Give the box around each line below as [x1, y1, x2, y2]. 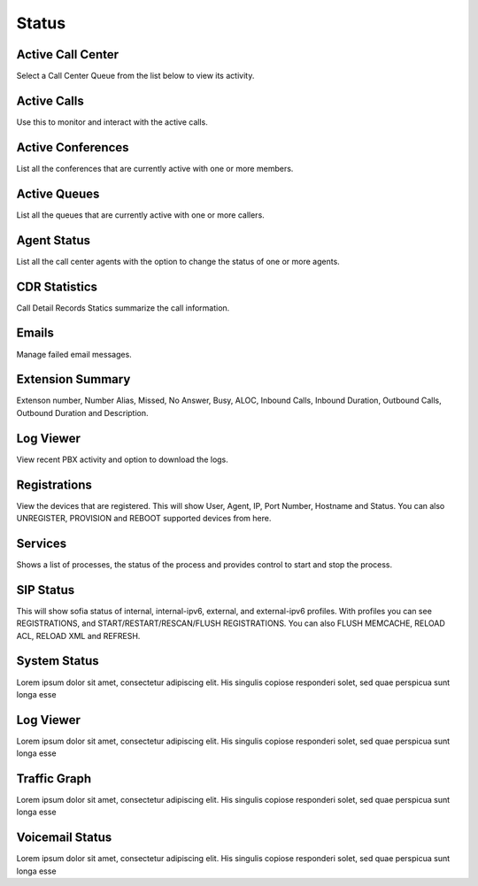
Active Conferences [16, 140, 129, 155]
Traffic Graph [16, 771, 92, 786]
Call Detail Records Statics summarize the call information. [16, 302, 230, 313]
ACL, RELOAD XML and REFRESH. [16, 630, 141, 641]
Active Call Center [16, 47, 119, 62]
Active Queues [16, 186, 100, 201]
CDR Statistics [16, 279, 97, 294]
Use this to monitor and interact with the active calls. [16, 116, 208, 127]
